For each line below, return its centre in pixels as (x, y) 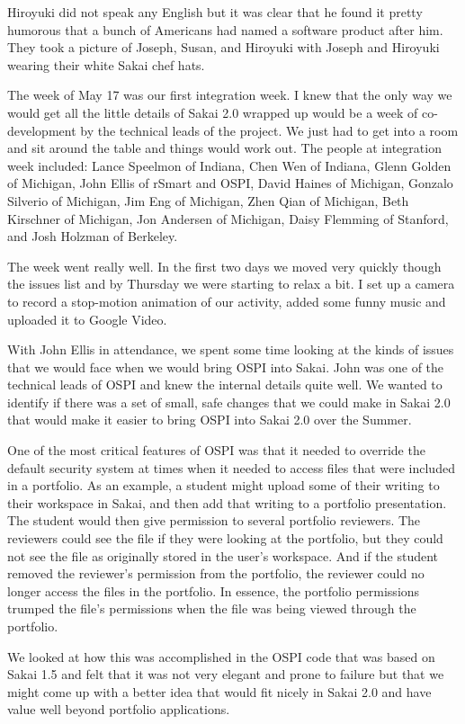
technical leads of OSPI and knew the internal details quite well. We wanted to (225, 384)
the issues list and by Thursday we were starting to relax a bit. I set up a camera (231, 284)
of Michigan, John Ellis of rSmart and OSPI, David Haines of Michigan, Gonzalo (230, 183)
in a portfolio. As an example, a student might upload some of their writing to (224, 485)
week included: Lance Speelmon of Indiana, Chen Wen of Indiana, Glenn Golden (229, 165)
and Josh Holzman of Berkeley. (93, 236)
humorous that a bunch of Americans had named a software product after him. (225, 29)
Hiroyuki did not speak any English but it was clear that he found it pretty (215, 12)
